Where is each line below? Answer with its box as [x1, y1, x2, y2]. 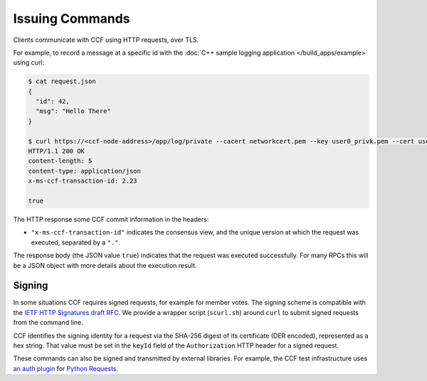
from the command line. [13, 318, 83, 327]
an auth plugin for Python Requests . [13, 364, 119, 372]
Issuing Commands [13, 11, 131, 26]
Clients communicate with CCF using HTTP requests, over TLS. [13, 36, 199, 44]
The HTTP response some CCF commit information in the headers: [13, 215, 209, 223]
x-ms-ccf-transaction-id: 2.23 [28, 177, 138, 185]
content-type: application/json [28, 167, 142, 175]
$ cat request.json [28, 77, 96, 85]
